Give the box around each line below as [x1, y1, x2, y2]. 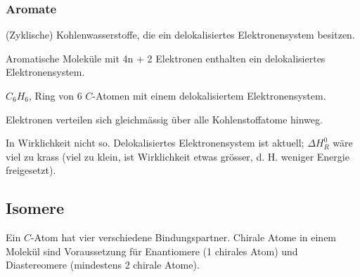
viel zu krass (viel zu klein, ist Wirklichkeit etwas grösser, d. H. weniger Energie [6, 149, 349, 163]
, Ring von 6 [29, 88, 82, 102]
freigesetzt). [6, 163, 56, 177]
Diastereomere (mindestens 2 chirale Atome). [6, 257, 200, 272]
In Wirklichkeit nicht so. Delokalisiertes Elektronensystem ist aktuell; [6, 135, 304, 150]
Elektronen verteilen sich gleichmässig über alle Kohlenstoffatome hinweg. [6, 112, 323, 126]
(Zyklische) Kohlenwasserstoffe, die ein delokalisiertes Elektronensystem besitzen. [6, 27, 355, 42]
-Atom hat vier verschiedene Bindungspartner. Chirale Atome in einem [30, 230, 337, 245]
